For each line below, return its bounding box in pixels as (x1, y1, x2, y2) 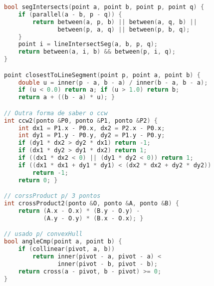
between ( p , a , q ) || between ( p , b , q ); (57, 26, 190, 33)
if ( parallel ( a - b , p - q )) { (18, 11, 122, 18)
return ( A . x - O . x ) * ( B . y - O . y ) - (18, 207, 140, 214)
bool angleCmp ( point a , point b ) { (4, 238, 122, 245)
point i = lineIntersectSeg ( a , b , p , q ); (18, 41, 158, 48)
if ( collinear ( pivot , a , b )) (18, 245, 115, 253)
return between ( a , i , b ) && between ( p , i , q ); (18, 48, 176, 56)
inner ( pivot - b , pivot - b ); (57, 260, 158, 267)
